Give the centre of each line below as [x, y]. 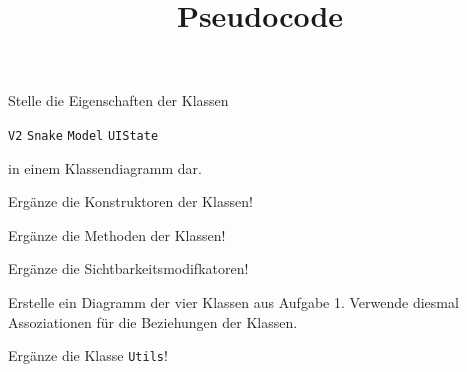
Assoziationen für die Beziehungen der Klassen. [153, 321]
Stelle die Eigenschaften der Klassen [118, 100]
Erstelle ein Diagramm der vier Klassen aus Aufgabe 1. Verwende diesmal [233, 302]
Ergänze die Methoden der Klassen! [117, 234]
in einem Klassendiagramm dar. [105, 167]
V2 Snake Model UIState [83, 135]
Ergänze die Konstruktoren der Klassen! [130, 201]
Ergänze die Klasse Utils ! [88, 355]
